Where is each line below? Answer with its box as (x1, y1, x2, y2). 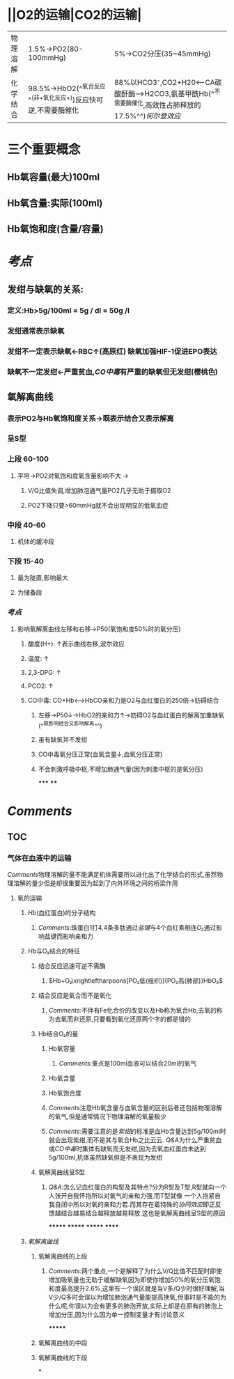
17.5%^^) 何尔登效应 (114, 111, 181, 120)
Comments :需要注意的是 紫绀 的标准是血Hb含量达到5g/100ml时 (48, 1127, 226, 1136)
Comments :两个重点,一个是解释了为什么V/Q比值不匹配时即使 (48, 1267, 223, 1275)
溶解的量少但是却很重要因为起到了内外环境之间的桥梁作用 (13, 879, 178, 887)
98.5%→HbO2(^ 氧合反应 (27, 82, 106, 93)
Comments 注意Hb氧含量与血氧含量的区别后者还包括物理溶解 (48, 1104, 223, 1112)
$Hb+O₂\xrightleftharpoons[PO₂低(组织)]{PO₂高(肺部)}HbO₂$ (48, 976, 223, 985)
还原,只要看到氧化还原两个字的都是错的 (79, 1015, 192, 1023)
